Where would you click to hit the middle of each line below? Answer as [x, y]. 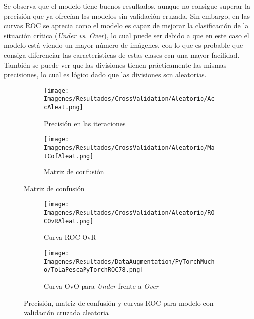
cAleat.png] [63, 107]
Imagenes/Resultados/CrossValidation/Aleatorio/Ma [129, 147]
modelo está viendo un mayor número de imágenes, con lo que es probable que [124, 45]
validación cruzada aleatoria [66, 312]
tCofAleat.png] [69, 156]
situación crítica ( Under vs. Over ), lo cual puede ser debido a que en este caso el [127, 35]
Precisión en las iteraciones [85, 123]
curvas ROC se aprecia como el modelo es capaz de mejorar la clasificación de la [126, 26]
